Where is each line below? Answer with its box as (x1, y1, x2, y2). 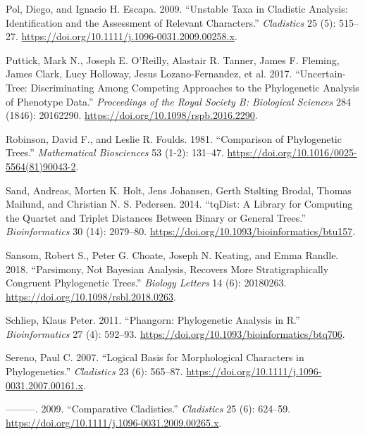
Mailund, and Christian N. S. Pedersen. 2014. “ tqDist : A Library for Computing (6, 196, 353, 211)
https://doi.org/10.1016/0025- (227, 145, 357, 160)
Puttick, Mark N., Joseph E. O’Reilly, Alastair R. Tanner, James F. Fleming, (6, 52, 340, 67)
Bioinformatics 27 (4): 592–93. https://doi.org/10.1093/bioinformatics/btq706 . (6, 326, 345, 341)
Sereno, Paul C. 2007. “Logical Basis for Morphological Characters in (6, 350, 304, 365)
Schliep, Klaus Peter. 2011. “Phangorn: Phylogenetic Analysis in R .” (6, 313, 300, 327)
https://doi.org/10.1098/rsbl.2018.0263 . (6, 289, 176, 303)
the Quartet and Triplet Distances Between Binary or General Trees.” (6, 210, 306, 225)
